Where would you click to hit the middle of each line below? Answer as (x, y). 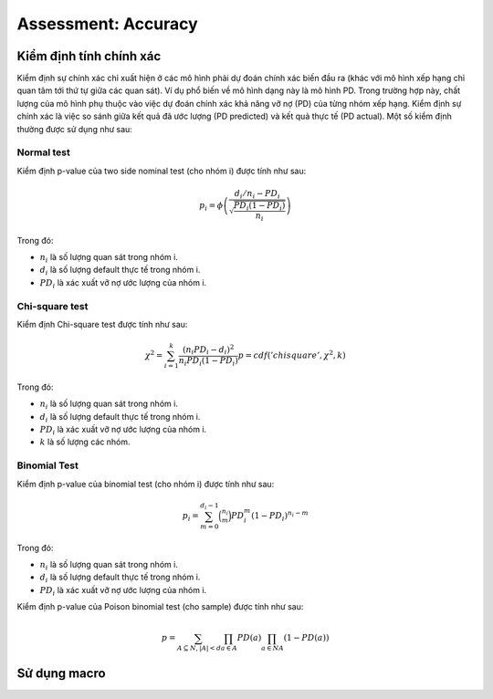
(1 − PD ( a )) (306, 638)
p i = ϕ (211, 206)
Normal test (43, 152)
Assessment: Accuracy (107, 24)
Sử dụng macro (61, 673)
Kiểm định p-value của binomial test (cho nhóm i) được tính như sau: (146, 484)
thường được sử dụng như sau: (74, 129)
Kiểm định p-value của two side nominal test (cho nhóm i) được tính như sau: (162, 171)
